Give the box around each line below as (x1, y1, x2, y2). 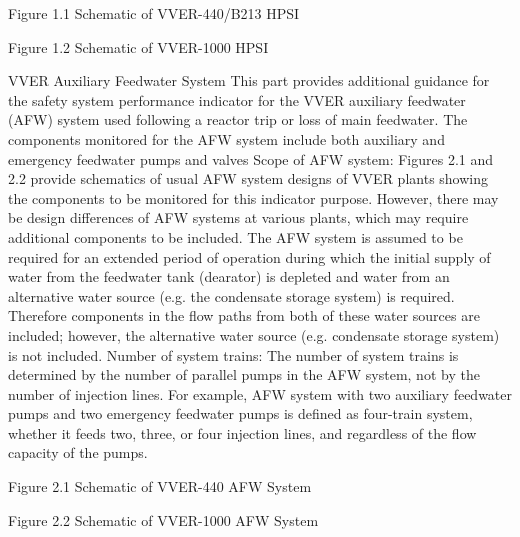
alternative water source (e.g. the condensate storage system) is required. (8, 285, 455, 306)
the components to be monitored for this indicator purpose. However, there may (8, 187, 499, 208)
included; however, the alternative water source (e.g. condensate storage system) (8, 324, 500, 345)
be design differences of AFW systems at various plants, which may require (8, 207, 469, 228)
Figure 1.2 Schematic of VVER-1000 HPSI (8, 36, 269, 57)
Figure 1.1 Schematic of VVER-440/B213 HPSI (8, 3, 300, 23)
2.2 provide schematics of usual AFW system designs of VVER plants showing (8, 168, 489, 189)
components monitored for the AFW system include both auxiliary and (8, 128, 445, 149)
